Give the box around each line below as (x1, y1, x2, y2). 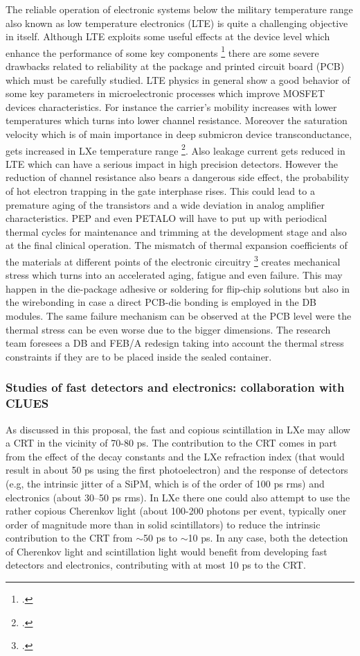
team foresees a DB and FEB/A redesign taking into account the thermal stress (6, 336, 344, 350)
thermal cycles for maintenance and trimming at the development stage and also (6, 224, 347, 239)
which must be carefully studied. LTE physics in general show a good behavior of (6, 72, 350, 87)
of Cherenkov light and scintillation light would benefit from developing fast (6, 544, 327, 558)
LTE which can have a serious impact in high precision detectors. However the (6, 156, 338, 171)
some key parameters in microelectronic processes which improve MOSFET (6, 86, 325, 101)
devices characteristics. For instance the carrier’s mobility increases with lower (6, 99, 337, 114)
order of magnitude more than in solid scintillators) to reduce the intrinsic (6, 517, 321, 531)
